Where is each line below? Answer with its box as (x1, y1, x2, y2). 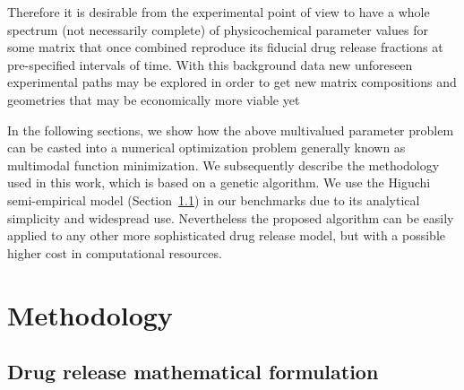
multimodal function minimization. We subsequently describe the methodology (7, 155, 440, 174)
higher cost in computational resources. (7, 243, 222, 262)
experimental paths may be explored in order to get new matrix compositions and (7, 73, 457, 91)
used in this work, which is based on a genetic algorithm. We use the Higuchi (7, 173, 431, 192)
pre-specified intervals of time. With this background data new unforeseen (7, 55, 413, 74)
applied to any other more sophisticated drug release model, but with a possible (7, 226, 445, 245)
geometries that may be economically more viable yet (7, 90, 300, 108)
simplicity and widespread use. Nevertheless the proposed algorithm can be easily (7, 208, 454, 227)
